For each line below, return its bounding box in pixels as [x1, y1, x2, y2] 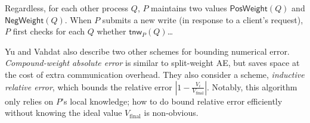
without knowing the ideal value [5, 106, 122, 119]
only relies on [5, 94, 54, 107]
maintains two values [151, 2, 227, 14]
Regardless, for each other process [5, 2, 129, 14]
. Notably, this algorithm [207, 80, 297, 93]
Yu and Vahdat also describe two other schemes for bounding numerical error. [5, 45, 290, 57]
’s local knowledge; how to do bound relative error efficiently [61, 94, 283, 107]
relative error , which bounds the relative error [5, 80, 172, 93]
